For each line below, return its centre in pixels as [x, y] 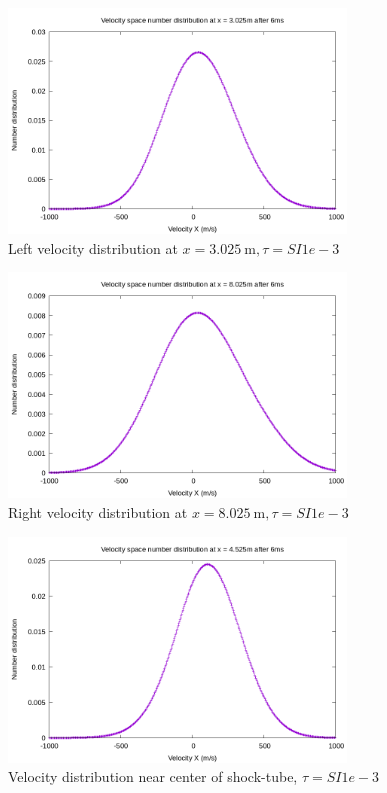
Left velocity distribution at [93, 247]
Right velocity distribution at [98, 512]
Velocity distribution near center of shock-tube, [153, 776]
